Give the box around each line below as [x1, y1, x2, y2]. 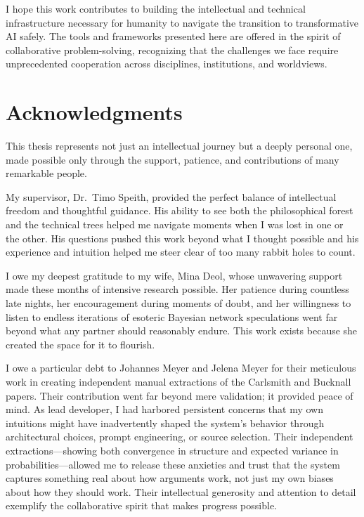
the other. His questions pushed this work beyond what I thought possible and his [6, 230, 359, 245]
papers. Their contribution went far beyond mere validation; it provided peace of [6, 388, 353, 403]
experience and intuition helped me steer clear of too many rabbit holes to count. [6, 244, 356, 259]
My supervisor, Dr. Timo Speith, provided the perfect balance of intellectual [6, 189, 337, 204]
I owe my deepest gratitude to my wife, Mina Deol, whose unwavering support [6, 268, 343, 282]
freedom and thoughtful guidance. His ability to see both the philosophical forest [6, 203, 353, 218]
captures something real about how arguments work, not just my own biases [6, 471, 334, 485]
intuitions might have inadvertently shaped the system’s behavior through [6, 415, 325, 430]
